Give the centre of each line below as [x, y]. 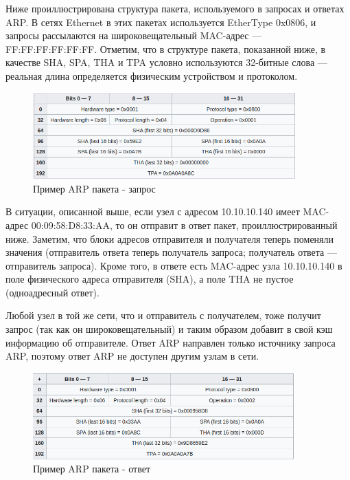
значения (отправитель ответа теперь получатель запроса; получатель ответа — [171, 252]
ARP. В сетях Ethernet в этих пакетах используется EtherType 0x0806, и [161, 22]
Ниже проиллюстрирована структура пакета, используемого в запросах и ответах [175, 8]
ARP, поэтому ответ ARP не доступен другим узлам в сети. [132, 356]
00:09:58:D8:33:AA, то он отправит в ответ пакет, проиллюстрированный [184, 225]
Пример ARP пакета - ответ [92, 469]
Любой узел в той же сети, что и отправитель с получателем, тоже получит [163, 315]
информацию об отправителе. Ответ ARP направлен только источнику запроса [171, 342]
